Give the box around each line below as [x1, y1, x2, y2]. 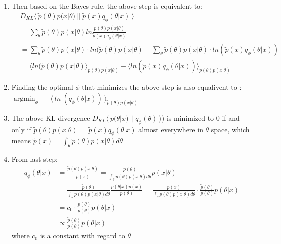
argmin [13, 95, 35, 102]
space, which [211, 124, 250, 134]
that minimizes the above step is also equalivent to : [82, 82, 242, 92]
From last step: [11, 154, 58, 164]
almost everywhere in [138, 124, 203, 134]
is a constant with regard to [40, 230, 125, 241]
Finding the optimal [11, 82, 73, 92]
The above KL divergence [11, 112, 90, 123]
